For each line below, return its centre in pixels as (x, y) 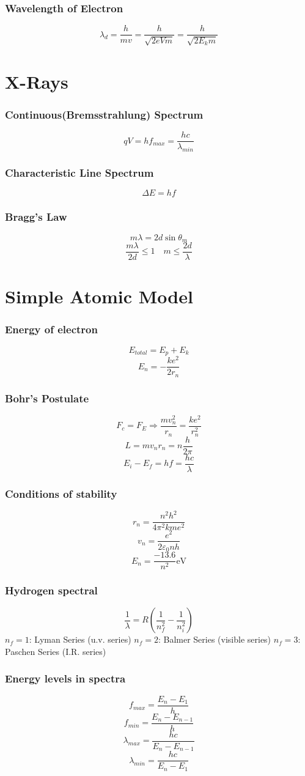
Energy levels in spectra (65, 678)
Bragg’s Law (36, 217)
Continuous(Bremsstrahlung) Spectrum (104, 114)
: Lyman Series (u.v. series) (80, 639)
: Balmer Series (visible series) (215, 639)
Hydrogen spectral (51, 590)
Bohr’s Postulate (47, 398)
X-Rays (37, 81)
